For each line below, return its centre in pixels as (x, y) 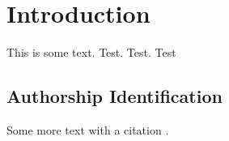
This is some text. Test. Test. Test (91, 52)
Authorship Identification (114, 96)
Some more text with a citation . (88, 129)
